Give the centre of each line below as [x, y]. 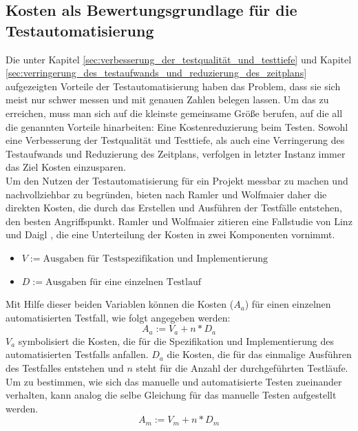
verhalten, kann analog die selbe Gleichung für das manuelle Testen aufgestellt [171, 395]
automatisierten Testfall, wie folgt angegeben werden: [118, 317]
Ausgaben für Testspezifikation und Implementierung [156, 259]
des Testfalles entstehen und [65, 367]
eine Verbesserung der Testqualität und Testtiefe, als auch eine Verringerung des [175, 140]
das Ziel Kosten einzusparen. [66, 167]
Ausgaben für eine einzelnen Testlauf [123, 282]
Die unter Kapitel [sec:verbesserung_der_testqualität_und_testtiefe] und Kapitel [179, 59]
